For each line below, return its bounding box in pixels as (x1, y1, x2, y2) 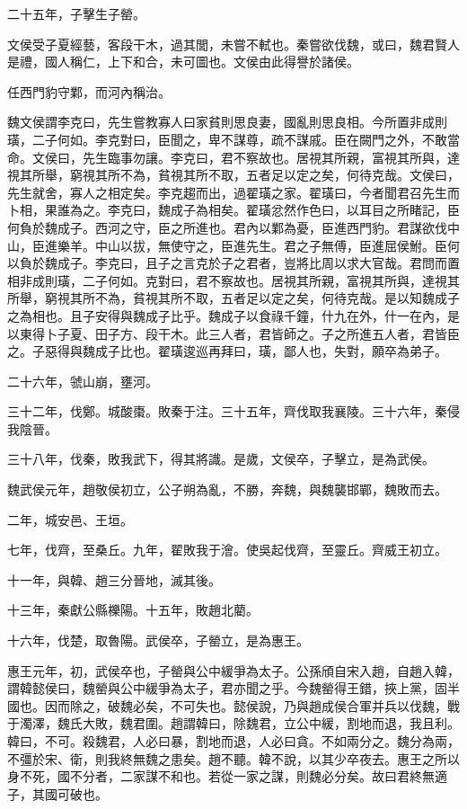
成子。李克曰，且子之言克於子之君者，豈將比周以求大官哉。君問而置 (57, 253, 460, 272)
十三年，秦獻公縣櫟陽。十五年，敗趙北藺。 (7, 600, 259, 619)
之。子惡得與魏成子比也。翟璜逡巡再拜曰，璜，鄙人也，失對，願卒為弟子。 (7, 342, 447, 360)
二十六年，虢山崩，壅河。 (7, 371, 158, 390)
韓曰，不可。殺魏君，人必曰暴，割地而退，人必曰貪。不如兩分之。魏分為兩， (7, 732, 460, 750)
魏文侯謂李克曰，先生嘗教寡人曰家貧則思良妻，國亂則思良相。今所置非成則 (7, 112, 447, 131)
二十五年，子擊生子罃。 (7, 4, 145, 22)
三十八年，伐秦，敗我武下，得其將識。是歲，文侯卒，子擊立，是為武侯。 (7, 449, 435, 468)
